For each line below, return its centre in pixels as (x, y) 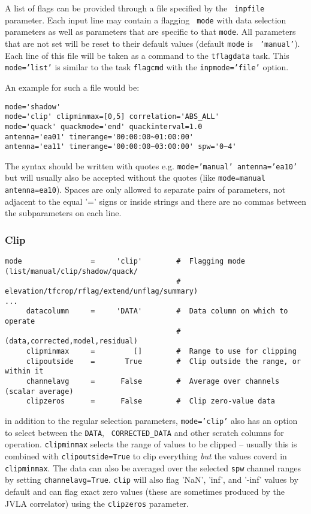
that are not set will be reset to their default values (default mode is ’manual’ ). (153, 43)
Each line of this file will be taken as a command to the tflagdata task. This (147, 55)
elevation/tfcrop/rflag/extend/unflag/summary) (102, 292)
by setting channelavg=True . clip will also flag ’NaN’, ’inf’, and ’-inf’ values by (152, 479)
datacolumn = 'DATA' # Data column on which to (157, 311)
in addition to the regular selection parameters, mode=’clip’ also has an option (151, 421)
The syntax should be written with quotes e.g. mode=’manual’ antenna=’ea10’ (151, 165)
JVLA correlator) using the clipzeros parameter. (97, 503)
